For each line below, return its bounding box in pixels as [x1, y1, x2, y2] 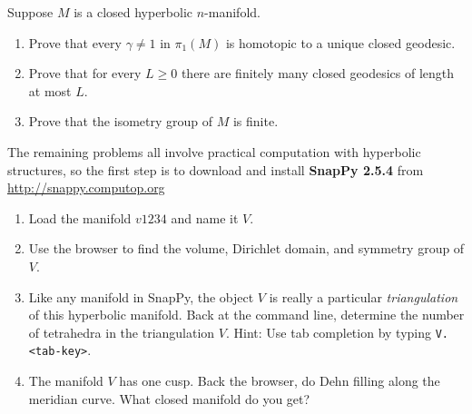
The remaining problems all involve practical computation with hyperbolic [7, 142, 421, 161]
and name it [171, 208, 239, 227]
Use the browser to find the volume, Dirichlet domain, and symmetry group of [28, 239, 465, 258]
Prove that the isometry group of [28, 112, 213, 131]
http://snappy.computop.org [7, 178, 165, 197]
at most [28, 81, 72, 100]
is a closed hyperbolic [74, 3, 193, 21]
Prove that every [28, 33, 122, 52]
